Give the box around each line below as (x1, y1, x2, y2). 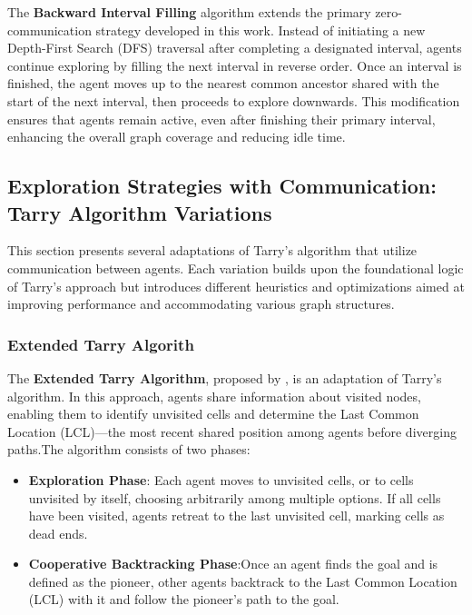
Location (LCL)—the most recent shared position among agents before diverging (7, 422, 457, 441)
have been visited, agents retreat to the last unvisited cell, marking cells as (28, 506, 445, 525)
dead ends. (28, 523, 88, 542)
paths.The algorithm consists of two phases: (7, 440, 251, 459)
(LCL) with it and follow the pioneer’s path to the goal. (28, 590, 339, 609)
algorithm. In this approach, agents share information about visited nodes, (7, 386, 421, 405)
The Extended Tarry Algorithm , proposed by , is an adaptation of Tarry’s (7, 368, 442, 387)
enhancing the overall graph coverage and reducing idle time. (7, 127, 346, 146)
